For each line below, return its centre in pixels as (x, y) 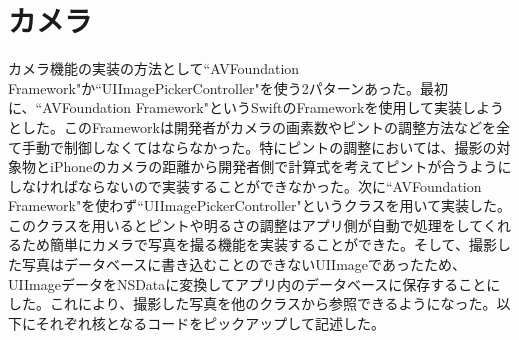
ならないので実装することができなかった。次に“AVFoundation (279, 185)
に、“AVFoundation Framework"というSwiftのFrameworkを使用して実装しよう (256, 107)
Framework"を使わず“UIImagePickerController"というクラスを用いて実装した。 (260, 205)
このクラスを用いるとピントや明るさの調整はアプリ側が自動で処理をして (245, 224)
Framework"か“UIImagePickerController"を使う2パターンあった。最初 (228, 87)
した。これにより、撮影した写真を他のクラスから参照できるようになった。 (252, 303)
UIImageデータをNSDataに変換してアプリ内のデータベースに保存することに (254, 283)
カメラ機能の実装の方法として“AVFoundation (154, 68)
